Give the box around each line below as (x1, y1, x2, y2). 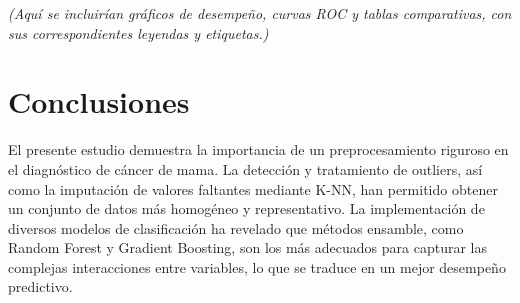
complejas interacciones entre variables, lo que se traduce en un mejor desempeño (8, 256, 506, 277)
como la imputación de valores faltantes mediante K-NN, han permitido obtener (8, 178, 498, 199)
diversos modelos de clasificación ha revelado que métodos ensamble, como (8, 217, 464, 238)
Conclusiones (8, 81, 190, 122)
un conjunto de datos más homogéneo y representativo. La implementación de (8, 198, 485, 219)
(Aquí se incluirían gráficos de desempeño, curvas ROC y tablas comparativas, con (8, 3, 512, 23)
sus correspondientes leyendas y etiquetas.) (8, 22, 269, 43)
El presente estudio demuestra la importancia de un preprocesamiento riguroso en (8, 139, 509, 160)
